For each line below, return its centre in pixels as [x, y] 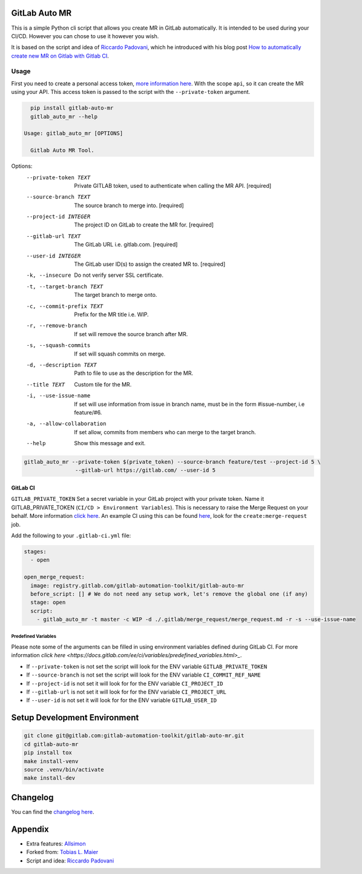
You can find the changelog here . [53, 812]
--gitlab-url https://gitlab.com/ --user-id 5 [145, 470]
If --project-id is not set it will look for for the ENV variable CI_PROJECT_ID [125, 683]
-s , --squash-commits [58, 346]
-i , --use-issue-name [58, 396]
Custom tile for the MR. [103, 384]
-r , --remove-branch [57, 326]
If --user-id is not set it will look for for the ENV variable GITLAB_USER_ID [122, 700]
